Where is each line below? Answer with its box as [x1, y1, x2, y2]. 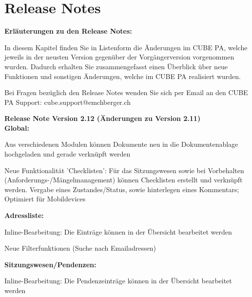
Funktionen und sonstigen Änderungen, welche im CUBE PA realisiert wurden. [4, 71, 241, 81]
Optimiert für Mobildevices [4, 194, 86, 204]
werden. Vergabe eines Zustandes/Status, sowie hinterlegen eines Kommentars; [4, 184, 239, 194]
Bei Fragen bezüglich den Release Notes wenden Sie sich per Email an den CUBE [4, 87, 248, 98]
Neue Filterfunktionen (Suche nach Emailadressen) [4, 243, 156, 253]
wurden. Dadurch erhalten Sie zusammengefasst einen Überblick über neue [4, 61, 228, 71]
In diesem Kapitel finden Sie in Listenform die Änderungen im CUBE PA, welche [4, 42, 248, 52]
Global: [4, 122, 29, 133]
